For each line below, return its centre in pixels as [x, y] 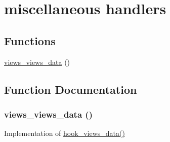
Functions [30, 40]
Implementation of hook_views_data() [65, 133]
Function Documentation [71, 89]
